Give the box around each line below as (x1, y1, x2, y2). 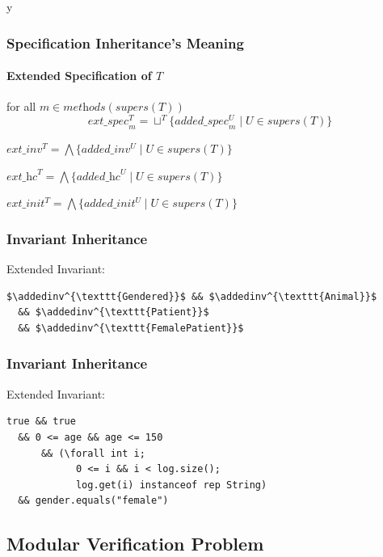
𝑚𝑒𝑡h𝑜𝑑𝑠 (63, 102, 106, 114)
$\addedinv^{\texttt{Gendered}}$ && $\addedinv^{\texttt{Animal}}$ (6, 290, 377, 302)
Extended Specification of (6, 67, 152, 84)
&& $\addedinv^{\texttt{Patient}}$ (18, 306, 209, 319)
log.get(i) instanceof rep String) (75, 479, 267, 491)
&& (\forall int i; (40, 447, 145, 459)
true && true (6, 416, 76, 428)
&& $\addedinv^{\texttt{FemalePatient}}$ (18, 322, 244, 334)
